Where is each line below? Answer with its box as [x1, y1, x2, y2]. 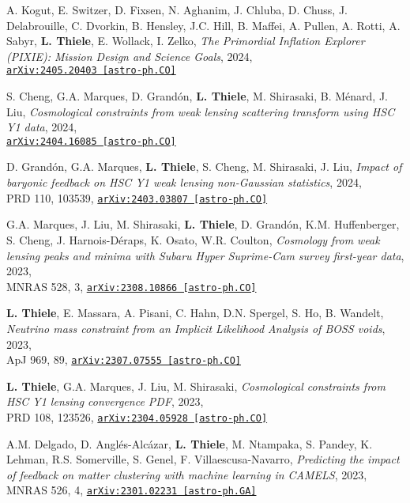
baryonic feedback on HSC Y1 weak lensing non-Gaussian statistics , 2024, [6, 174, 362, 191]
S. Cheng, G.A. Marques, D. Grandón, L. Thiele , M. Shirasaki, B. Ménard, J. [6, 88, 388, 104]
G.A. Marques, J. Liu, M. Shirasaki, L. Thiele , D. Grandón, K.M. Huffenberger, [6, 216, 400, 233]
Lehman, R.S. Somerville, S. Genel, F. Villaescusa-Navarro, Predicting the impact [6, 451, 400, 467]
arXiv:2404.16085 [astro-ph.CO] [6, 135, 176, 147]
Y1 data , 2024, [6, 119, 77, 135]
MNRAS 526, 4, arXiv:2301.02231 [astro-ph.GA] [6, 482, 257, 498]
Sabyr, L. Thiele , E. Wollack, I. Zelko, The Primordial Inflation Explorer [6, 32, 365, 49]
